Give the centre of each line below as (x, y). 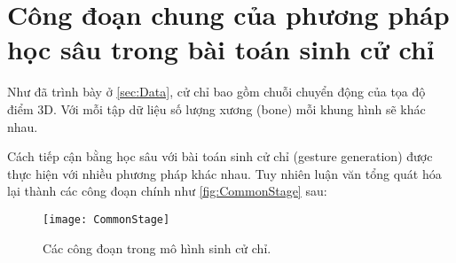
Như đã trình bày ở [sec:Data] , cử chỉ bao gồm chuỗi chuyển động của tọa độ (216, 92)
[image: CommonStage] (106, 219)
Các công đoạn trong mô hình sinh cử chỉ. (157, 248)
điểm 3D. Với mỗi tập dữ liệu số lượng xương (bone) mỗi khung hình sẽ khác (216, 108)
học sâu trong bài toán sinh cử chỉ (221, 49)
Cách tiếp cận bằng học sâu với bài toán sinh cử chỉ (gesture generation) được (220, 156)
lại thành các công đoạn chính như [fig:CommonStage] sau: (167, 191)
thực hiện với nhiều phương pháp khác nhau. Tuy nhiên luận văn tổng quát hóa (224, 173)
